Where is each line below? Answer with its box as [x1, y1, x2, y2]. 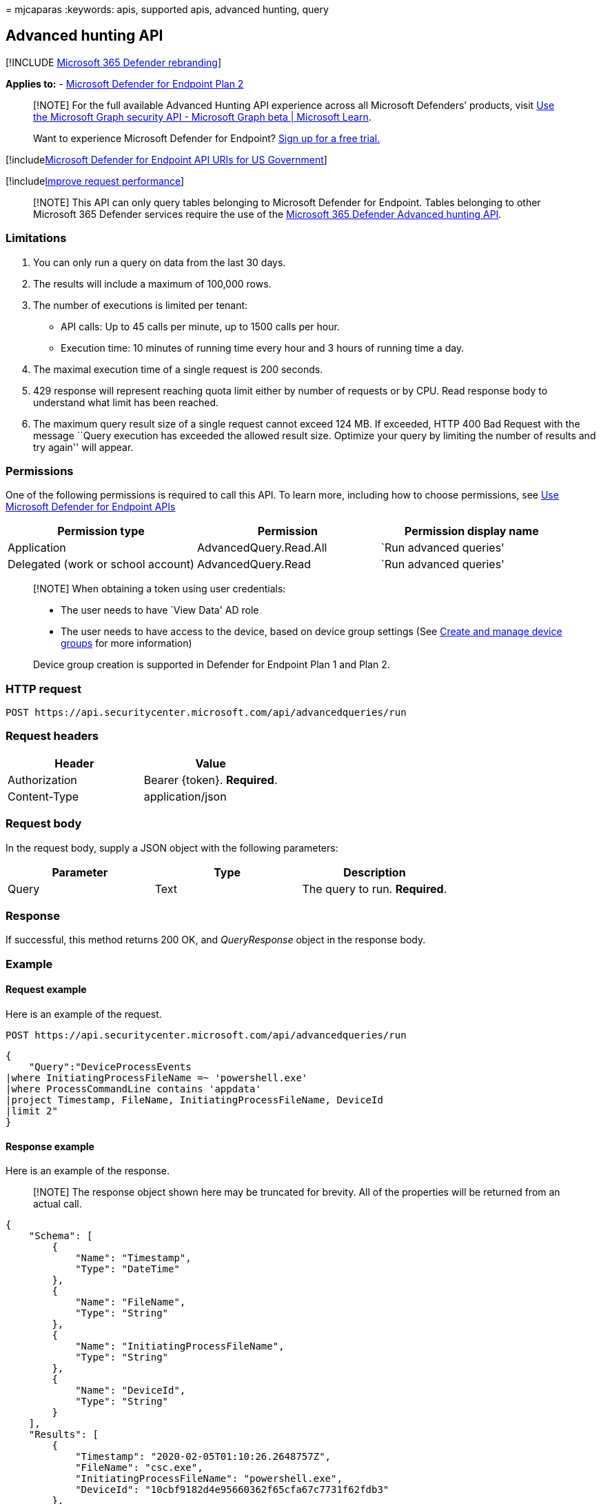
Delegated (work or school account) [8, 557, 194, 572]
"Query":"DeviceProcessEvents [28, 1061, 192, 1072]
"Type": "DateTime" [75, 1263, 180, 1275]
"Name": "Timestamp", [75, 1252, 192, 1264]
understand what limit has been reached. [33, 396, 219, 408]
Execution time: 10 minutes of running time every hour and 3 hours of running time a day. [61, 341, 465, 354]
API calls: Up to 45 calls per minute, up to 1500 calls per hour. [61, 320, 340, 332]
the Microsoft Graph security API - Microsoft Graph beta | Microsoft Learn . [33, 110, 371, 123]
